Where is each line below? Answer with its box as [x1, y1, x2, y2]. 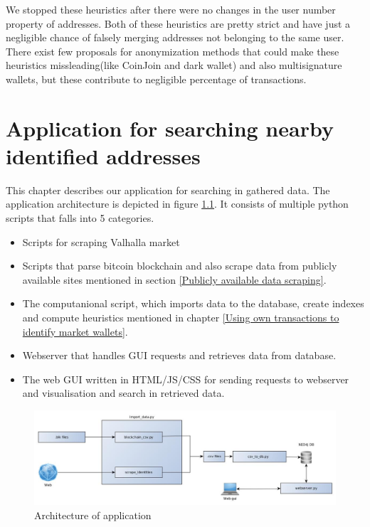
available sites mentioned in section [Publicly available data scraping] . [22, 272, 327, 287]
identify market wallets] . [22, 324, 128, 339]
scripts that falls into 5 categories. [6, 211, 154, 225]
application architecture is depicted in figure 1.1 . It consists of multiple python [6, 196, 349, 211]
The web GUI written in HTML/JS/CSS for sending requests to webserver [22, 371, 349, 386]
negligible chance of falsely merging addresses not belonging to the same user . [6, 30, 344, 45]
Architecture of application [34, 507, 152, 522]
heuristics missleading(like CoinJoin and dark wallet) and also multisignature [6, 58, 342, 73]
